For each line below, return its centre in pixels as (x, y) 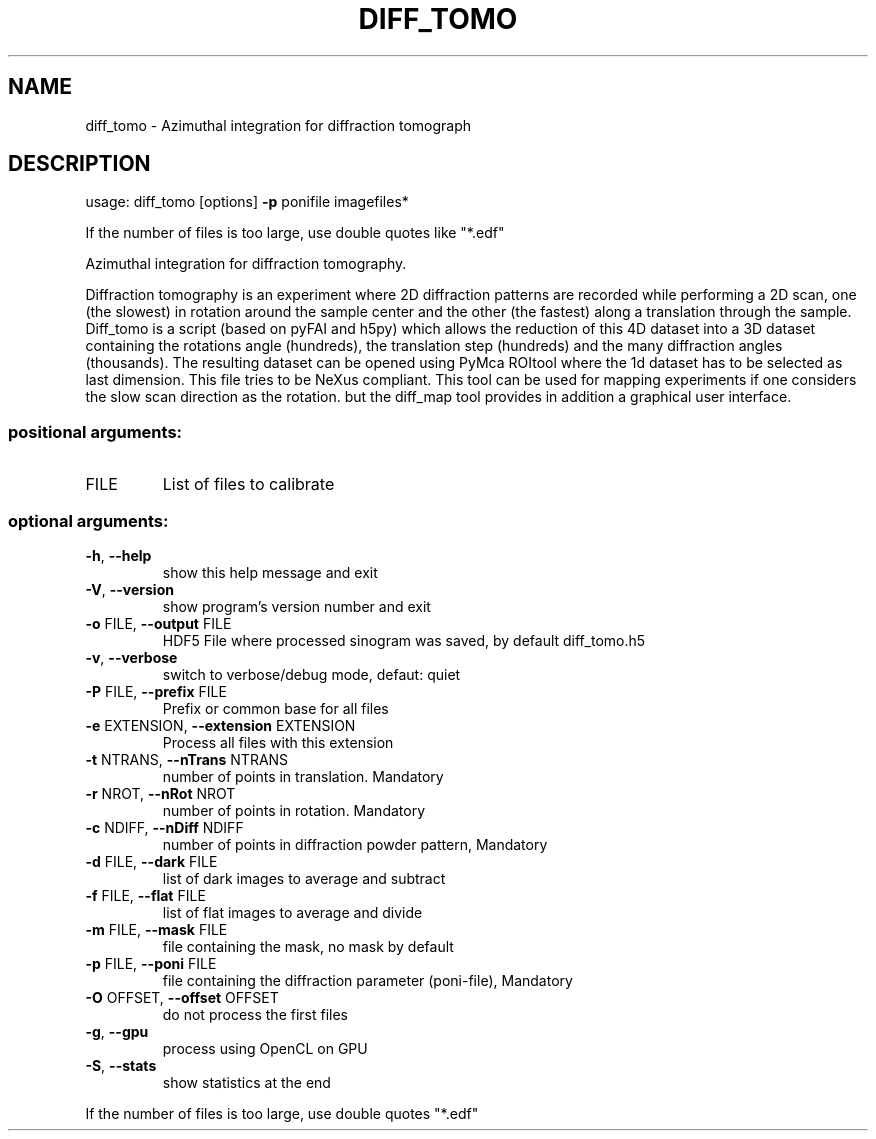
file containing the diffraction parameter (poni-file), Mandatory (367, 980)
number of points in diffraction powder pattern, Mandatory (355, 844)
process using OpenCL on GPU (265, 1048)
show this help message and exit (270, 572)
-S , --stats (121, 1065)
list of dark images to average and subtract (304, 878)
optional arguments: (88, 520)
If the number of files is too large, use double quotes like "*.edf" (295, 233)
